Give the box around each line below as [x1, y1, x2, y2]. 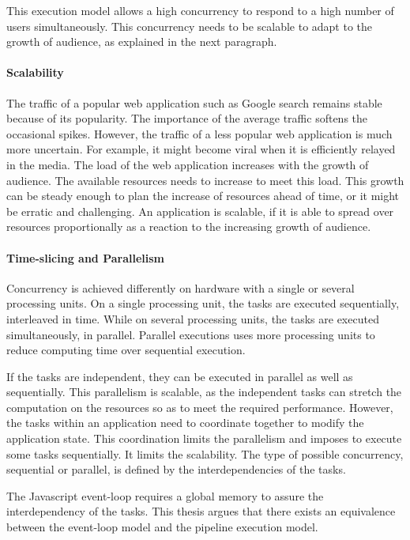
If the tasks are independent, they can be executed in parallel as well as [6, 368, 353, 384]
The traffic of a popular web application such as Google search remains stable [6, 94, 382, 111]
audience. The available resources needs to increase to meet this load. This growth [6, 172, 404, 188]
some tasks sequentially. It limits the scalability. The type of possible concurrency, [6, 445, 404, 462]
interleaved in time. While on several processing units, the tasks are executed [6, 310, 379, 327]
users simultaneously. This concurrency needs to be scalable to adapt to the [6, 17, 373, 34]
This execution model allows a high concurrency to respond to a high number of [6, 2, 394, 18]
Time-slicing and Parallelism [6, 249, 165, 266]
